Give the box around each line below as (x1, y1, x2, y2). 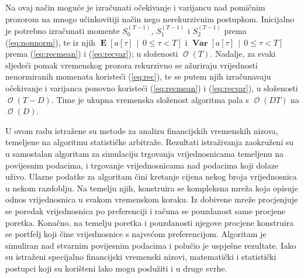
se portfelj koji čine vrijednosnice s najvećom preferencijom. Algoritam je (5, 228, 267, 240)
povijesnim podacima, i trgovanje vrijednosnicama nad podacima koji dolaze (5, 159, 279, 171)
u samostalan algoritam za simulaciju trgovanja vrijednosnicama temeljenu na (5, 147, 284, 159)
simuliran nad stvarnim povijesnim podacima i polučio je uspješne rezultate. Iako (5, 239, 296, 251)
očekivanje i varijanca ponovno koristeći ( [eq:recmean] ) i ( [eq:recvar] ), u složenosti (5, 81, 298, 94)
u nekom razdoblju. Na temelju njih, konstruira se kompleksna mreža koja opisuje (5, 181, 298, 194)
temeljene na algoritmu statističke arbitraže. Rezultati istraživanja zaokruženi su (5, 136, 294, 148)
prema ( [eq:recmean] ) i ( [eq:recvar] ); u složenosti (5, 47, 178, 60)
